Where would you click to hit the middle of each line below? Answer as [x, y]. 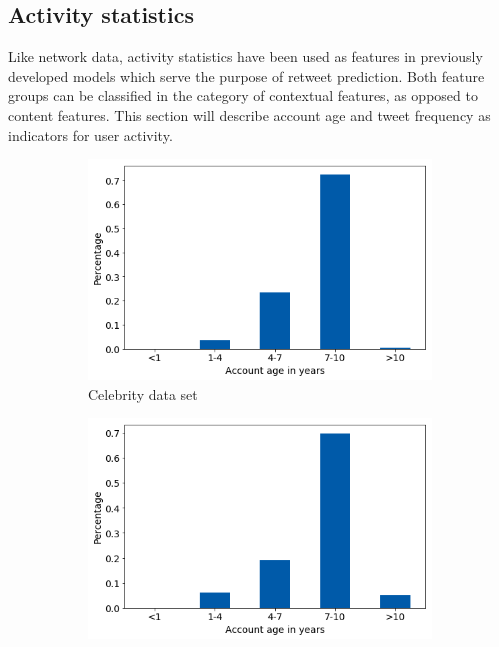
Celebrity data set [143, 393]
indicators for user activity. [90, 134]
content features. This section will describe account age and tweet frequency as [249, 114]
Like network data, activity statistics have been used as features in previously [245, 56]
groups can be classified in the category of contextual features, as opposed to [243, 95]
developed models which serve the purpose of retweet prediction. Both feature [246, 75]
